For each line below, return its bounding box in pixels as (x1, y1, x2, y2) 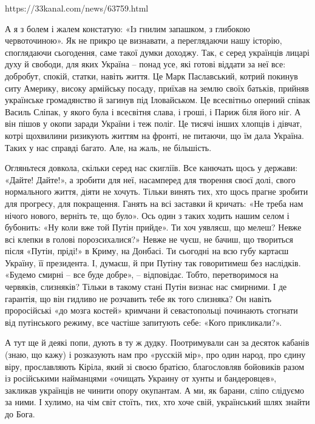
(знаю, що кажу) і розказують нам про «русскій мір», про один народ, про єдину (5, 348, 306, 361)
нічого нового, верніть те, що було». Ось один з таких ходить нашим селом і (5, 209, 290, 221)
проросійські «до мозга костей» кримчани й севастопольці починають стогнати (5, 304, 298, 317)
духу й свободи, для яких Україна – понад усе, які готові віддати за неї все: (5, 58, 286, 70)
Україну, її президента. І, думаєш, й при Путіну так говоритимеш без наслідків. (5, 256, 301, 269)
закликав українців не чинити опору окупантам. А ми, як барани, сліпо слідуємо (5, 383, 304, 396)
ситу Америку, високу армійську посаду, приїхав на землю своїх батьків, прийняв (5, 81, 309, 94)
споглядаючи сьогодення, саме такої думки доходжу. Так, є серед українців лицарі (5, 45, 310, 58)
